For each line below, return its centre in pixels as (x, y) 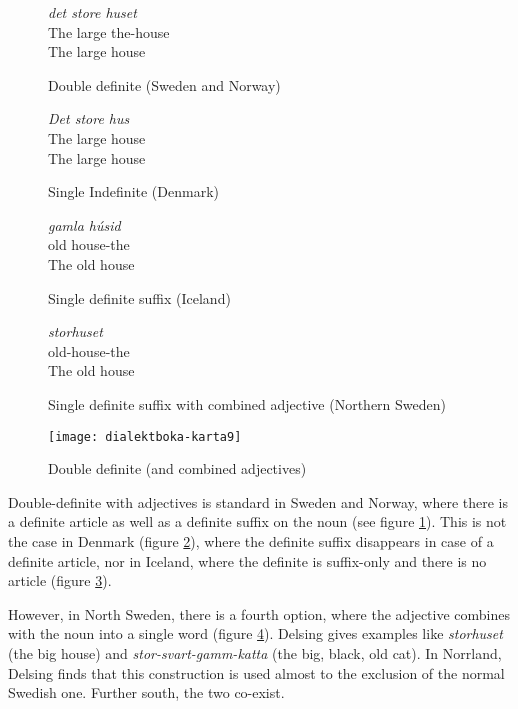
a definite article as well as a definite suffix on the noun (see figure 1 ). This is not (257, 521)
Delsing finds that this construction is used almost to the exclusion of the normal (256, 672)
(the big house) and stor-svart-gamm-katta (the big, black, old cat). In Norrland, (255, 652)
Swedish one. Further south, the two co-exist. (146, 692)
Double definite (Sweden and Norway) (164, 84)
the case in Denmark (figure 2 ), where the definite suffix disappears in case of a (251, 540)
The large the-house (109, 31)
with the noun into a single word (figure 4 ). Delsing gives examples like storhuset (255, 633)
